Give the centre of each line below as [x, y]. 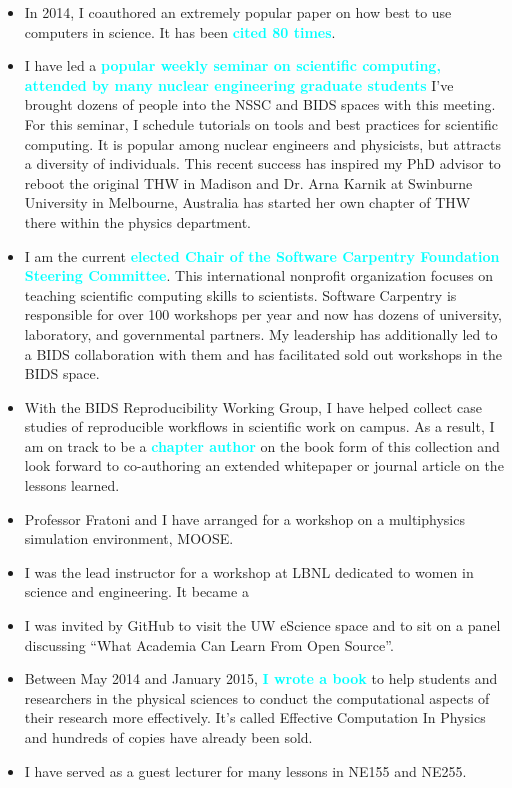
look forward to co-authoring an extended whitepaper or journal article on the [264, 465]
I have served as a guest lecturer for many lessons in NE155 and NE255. [245, 770]
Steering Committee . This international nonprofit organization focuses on [259, 275]
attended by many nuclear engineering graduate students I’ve [239, 84]
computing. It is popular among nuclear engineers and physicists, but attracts [263, 143]
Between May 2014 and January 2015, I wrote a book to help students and [261, 678]
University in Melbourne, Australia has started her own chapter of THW [247, 202]
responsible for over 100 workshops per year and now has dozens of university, [263, 314]
